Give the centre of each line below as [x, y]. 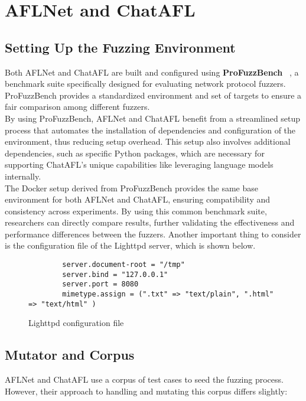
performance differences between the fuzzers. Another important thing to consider [153, 234]
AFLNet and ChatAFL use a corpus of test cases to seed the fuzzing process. [144, 379]
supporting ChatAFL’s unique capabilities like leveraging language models [139, 164]
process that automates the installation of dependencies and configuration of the [150, 130]
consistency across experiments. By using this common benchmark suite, [136, 211]
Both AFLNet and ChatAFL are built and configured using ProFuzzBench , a [152, 72]
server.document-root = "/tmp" [123, 265]
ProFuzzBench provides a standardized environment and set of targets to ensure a [153, 95]
